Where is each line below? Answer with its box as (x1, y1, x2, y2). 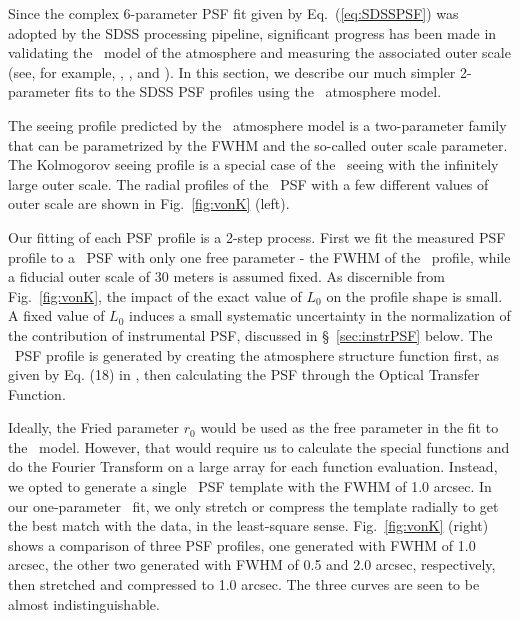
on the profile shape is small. (326, 285, 503, 306)
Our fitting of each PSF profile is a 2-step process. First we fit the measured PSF (8, 226, 506, 247)
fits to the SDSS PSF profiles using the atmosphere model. (74, 81, 442, 102)
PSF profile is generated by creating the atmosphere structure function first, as (14, 344, 500, 365)
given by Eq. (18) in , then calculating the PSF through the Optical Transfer (8, 364, 480, 385)
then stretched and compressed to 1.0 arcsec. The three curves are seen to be (8, 574, 480, 595)
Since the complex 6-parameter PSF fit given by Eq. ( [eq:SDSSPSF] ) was (8, 3, 459, 23)
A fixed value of (8, 305, 105, 326)
